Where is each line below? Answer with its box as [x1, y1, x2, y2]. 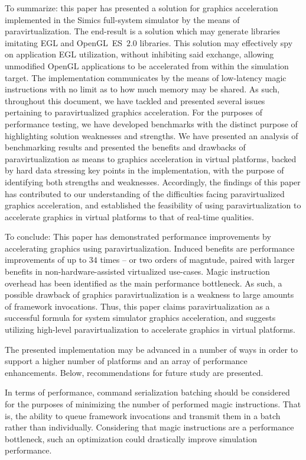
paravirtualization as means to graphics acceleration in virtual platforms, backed [5, 152, 297, 165]
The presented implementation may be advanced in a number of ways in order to [5, 343, 298, 355]
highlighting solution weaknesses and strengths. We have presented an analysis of [5, 129, 298, 141]
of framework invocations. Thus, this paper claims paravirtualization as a [5, 300, 270, 312]
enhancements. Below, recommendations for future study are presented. [5, 366, 263, 378]
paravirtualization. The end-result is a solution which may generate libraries [5, 25, 281, 37]
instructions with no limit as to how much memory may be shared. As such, [5, 83, 280, 95]
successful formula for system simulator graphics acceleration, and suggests [5, 311, 276, 324]
